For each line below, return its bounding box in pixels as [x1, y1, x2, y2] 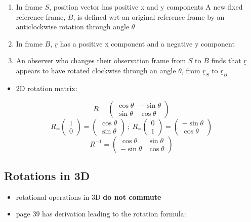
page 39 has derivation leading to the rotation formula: [16, 208, 186, 219]
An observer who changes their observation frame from [16, 55, 186, 66]
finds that [211, 55, 241, 66]
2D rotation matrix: [16, 82, 77, 93]
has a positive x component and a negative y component [60, 38, 235, 49]
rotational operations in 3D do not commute [16, 191, 161, 202]
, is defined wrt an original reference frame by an [73, 11, 225, 22]
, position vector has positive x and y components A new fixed [49, 2, 243, 12]
